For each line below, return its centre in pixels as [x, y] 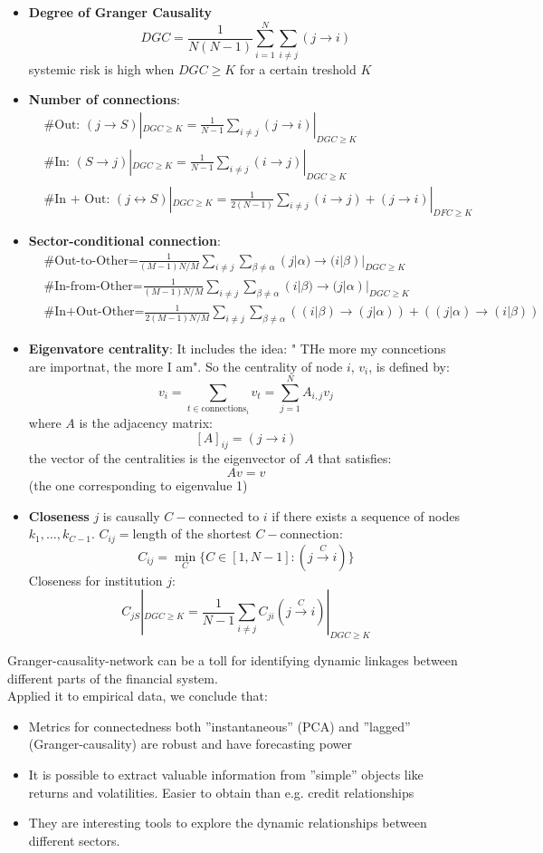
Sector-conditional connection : [124, 241]
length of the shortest [192, 533]
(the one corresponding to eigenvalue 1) [138, 485]
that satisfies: [355, 458]
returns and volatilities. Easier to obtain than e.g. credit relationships [221, 792]
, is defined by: [409, 366]
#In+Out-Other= [94, 312]
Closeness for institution [95, 580]
